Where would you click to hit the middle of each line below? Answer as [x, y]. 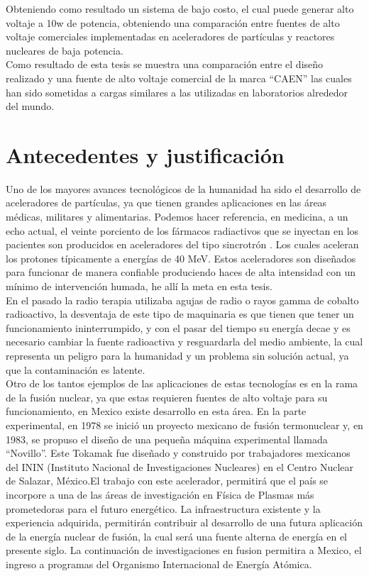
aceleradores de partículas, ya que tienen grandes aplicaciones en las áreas [166, 203]
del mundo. [30, 106]
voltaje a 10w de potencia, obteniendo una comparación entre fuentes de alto [173, 22]
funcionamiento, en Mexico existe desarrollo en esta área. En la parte [156, 411]
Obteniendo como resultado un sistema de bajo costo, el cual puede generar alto [180, 9]
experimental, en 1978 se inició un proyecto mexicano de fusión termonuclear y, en [184, 425]
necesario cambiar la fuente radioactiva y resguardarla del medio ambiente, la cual [184, 342]
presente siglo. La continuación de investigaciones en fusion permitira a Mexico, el [184, 550]
